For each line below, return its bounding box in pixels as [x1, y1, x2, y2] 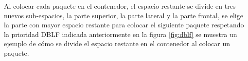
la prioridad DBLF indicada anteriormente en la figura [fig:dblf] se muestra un [4, 29, 237, 39]
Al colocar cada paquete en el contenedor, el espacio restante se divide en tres [4, 1, 236, 11]
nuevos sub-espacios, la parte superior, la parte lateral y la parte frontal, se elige [4, 10, 243, 20]
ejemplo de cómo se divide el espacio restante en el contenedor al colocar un [4, 38, 230, 49]
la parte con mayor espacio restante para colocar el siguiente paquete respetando [4, 20, 244, 30]
